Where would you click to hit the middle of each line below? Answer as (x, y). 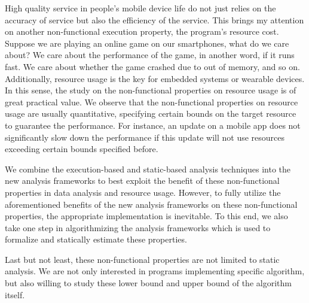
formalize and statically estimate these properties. (96, 239)
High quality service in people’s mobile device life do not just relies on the (140, 8)
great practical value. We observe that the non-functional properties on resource (152, 101)
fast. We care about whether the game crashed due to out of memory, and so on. (152, 66)
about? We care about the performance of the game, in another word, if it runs (150, 55)
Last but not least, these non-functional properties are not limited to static (142, 259)
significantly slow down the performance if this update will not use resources (145, 137)
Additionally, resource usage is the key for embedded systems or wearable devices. (155, 78)
